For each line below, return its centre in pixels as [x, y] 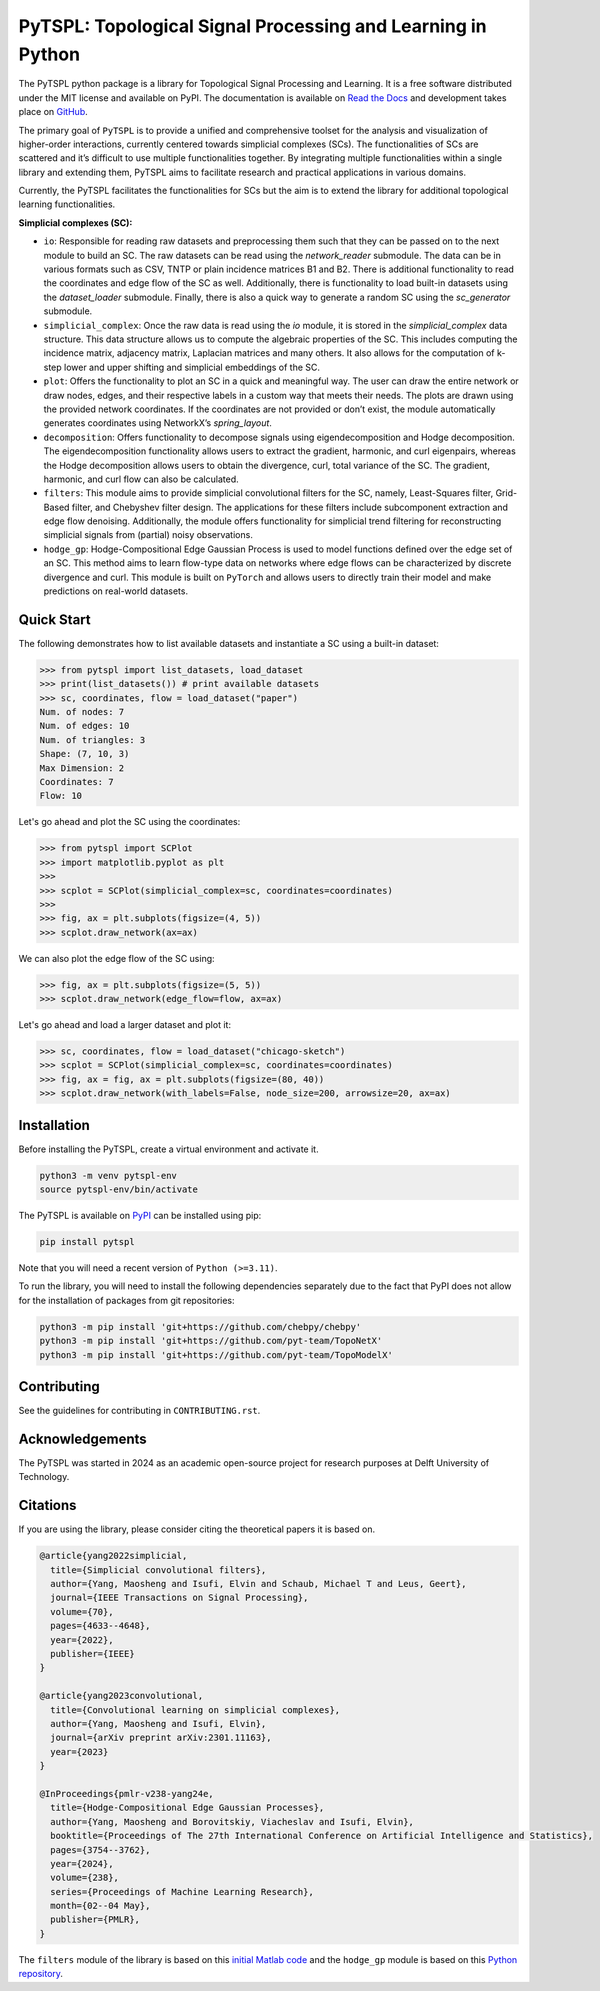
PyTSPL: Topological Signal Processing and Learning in [252, 26]
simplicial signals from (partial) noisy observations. [148, 535]
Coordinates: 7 [76, 782]
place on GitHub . [53, 112]
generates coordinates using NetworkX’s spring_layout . [157, 423]
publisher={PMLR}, [95, 1919]
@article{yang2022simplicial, [113, 1556]
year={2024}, [82, 1863]
